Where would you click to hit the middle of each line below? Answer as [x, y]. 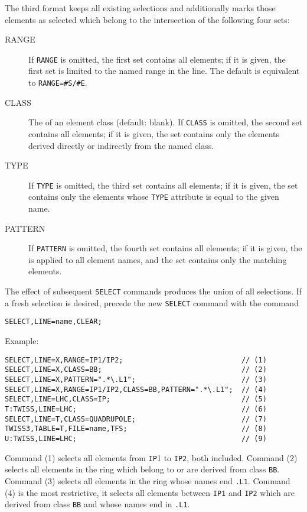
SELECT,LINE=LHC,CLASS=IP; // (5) [136, 399]
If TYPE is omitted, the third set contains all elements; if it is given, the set [163, 185]
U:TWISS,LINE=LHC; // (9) [136, 438]
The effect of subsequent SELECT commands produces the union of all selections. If [153, 291]
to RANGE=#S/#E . [58, 82]
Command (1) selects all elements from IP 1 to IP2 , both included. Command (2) [151, 457]
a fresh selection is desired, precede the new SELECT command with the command [152, 302]
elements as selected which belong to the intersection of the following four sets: [147, 19]
